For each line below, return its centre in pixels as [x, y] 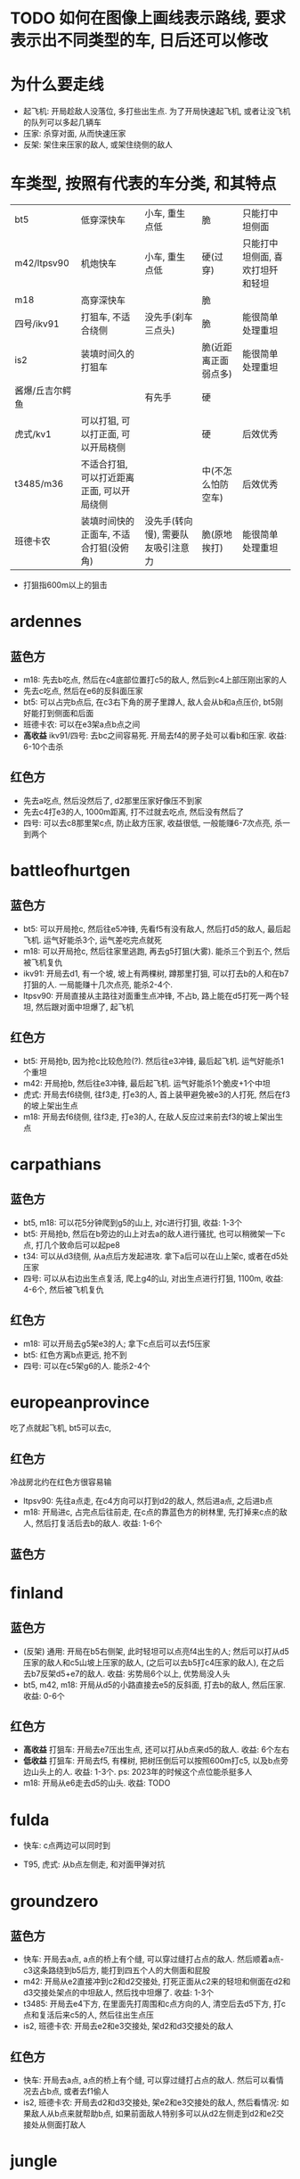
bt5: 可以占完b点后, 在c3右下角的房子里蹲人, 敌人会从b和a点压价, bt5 [149, 702]
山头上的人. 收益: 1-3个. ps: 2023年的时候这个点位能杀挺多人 [142, 1772]
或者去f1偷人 [86, 2092]
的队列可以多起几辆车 [62, 122]
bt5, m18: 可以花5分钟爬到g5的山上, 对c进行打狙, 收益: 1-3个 [133, 1222]
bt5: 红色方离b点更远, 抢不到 [75, 1354]
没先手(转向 [169, 521]
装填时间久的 [107, 354]
